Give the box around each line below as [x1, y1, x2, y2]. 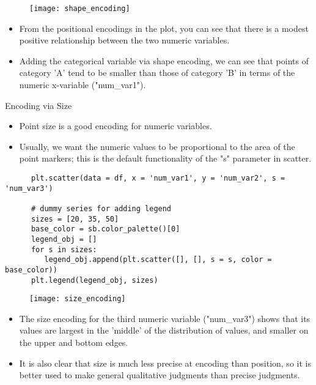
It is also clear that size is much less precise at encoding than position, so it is [19, 356, 311, 369]
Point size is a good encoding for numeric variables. [19, 119, 212, 132]
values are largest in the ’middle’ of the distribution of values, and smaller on [19, 324, 309, 337]
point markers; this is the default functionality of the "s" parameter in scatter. [19, 152, 312, 165]
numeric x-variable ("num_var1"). [19, 78, 146, 91]
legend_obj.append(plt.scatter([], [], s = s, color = [44, 255, 272, 264]
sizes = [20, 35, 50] [31, 214, 119, 223]
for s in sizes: [31, 245, 97, 254]
